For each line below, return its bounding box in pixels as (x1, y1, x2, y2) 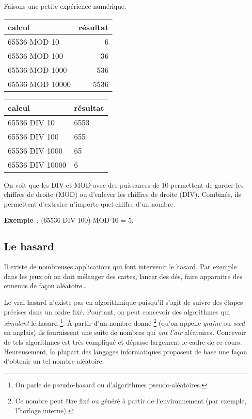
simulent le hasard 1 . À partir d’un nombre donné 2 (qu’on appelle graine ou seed (4, 316, 245, 328)
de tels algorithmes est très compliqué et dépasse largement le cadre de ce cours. (4, 336, 242, 347)
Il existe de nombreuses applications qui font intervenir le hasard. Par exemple (4, 262, 237, 272)
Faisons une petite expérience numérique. (4, 1, 126, 11)
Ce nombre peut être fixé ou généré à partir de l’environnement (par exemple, (15, 396, 247, 406)
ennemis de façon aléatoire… (4, 280, 87, 291)
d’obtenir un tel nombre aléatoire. (4, 356, 104, 366)
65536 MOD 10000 (8, 78, 71, 89)
